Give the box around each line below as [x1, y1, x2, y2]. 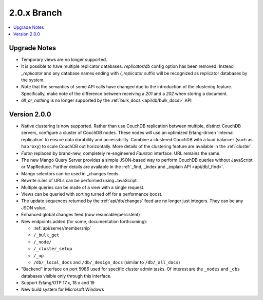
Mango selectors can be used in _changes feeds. [21, 170, 120, 176]
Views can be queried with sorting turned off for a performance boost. [21, 191, 163, 197]
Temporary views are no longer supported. [21, 56, 107, 62]
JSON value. [21, 205, 46, 210]
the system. [21, 77, 45, 83]
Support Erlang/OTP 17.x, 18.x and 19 [21, 280, 95, 286]
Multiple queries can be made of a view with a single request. [21, 184, 145, 190]
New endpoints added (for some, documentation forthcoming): [21, 218, 148, 224]
